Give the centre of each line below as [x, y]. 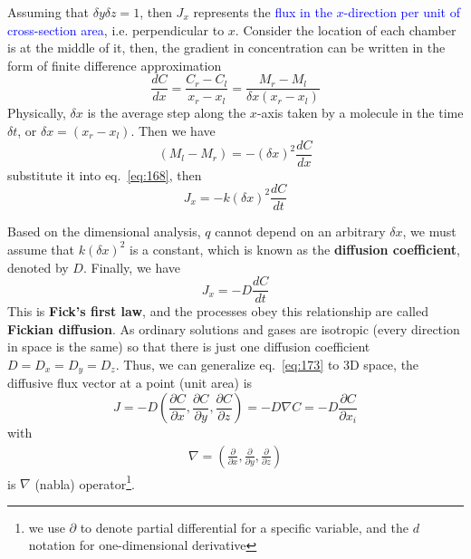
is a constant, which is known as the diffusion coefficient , [295, 249]
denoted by [38, 267]
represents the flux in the [263, 12]
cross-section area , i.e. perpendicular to [116, 29]
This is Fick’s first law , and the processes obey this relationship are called [218, 311]
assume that [41, 249]
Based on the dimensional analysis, [104, 231]
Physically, [37, 113]
